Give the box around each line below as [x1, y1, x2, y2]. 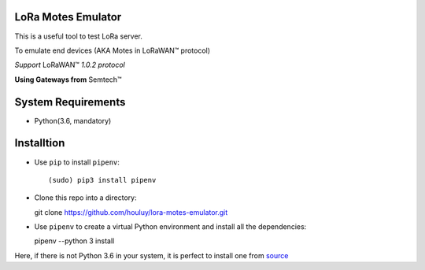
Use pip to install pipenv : [34, 157, 120, 167]
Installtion [14, 136, 65, 150]
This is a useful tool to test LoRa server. [14, 31, 143, 41]
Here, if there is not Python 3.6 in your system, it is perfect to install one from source [14, 250, 289, 260]
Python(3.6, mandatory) [34, 116, 112, 125]
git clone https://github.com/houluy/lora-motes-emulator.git [34, 207, 228, 216]
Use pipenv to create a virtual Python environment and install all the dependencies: [34, 222, 307, 231]
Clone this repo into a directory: [34, 193, 137, 202]
